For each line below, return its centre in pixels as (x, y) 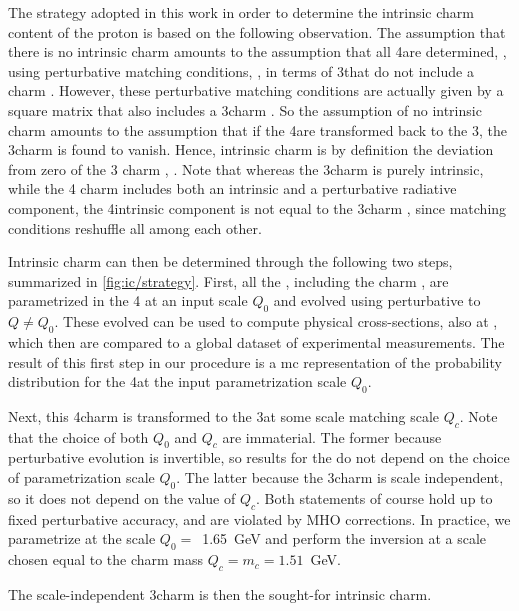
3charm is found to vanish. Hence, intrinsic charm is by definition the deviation (251, 149)
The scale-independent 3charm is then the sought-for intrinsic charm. (220, 593)
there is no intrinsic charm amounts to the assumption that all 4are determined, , (257, 51)
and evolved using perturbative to (377, 300)
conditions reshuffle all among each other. (135, 227)
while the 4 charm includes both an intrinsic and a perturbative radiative (232, 188)
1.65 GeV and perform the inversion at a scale (344, 538)
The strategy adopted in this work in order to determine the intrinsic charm (241, 12)
